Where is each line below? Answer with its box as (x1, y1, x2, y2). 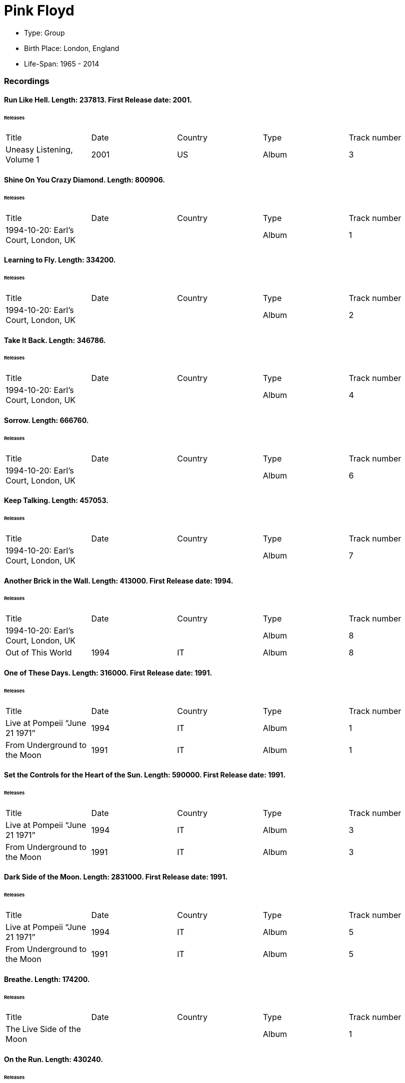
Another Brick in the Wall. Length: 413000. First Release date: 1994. (4, 576, 233, 585)
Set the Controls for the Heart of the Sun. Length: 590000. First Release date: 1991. (4, 770, 286, 779)
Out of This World (5, 647, 72, 658)
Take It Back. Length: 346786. (4, 335, 106, 344)
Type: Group (24, 28, 65, 37)
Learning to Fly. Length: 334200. (4, 255, 116, 264)
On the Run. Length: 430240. (4, 1055, 103, 1063)
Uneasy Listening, (5, 144, 73, 155)
